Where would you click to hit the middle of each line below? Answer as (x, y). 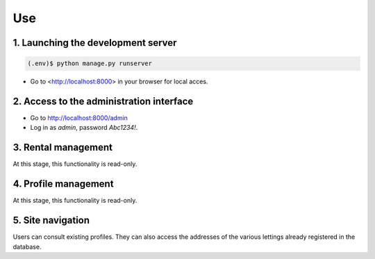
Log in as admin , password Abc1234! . (84, 128)
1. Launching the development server (95, 43)
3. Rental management (63, 148)
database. (27, 247)
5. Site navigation (51, 220)
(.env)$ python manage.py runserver (90, 64)
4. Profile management (63, 184)
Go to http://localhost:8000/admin (79, 118)
